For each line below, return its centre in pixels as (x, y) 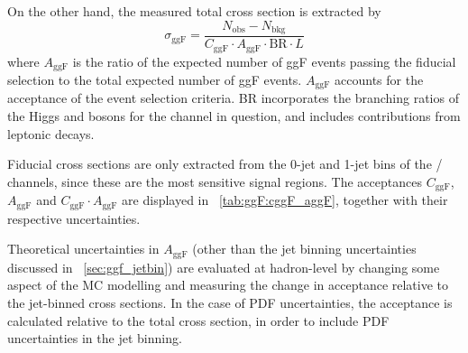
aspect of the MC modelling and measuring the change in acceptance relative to (228, 285)
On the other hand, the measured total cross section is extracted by (194, 11)
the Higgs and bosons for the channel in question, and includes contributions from (234, 116)
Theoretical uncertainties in (83, 249)
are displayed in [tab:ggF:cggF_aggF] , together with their (285, 200)
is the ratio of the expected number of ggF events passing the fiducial (264, 61)
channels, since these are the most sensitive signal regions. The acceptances (215, 181)
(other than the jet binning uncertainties (304, 249)
